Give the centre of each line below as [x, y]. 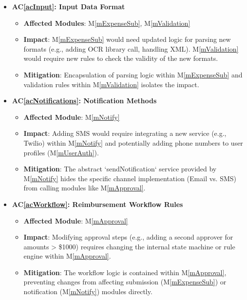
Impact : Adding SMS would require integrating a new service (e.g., [125, 133]
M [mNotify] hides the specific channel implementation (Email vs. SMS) [130, 178]
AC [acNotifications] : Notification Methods [84, 101]
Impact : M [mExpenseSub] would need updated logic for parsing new [127, 39]
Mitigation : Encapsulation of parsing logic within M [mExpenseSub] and [133, 74]
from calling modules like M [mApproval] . [85, 188]
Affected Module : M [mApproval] [76, 220]
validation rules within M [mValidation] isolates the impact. [111, 84]
